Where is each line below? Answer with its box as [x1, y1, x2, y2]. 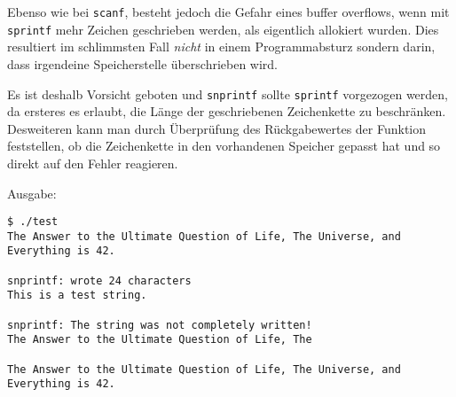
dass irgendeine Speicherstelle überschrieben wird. [7, 54, 279, 73]
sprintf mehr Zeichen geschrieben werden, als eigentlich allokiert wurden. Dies [7, 19, 439, 38]
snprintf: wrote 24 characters [7, 274, 192, 287]
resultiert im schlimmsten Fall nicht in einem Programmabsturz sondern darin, [7, 37, 436, 56]
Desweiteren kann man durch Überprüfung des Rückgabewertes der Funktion [7, 119, 427, 137]
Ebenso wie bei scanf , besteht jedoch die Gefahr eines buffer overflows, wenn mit [7, 3, 450, 20]
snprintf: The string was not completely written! [7, 318, 312, 331]
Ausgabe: [7, 183, 57, 202]
